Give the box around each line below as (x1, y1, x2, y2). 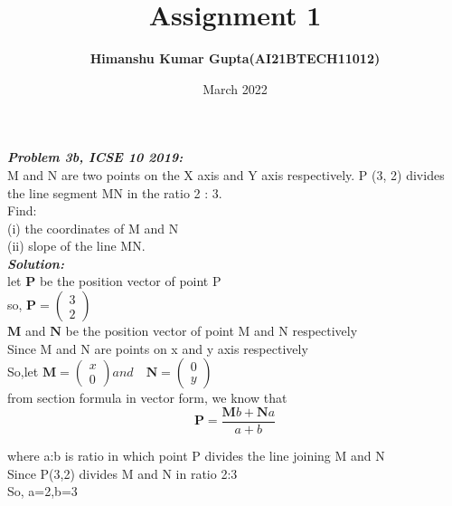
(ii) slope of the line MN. (7, 236, 146, 255)
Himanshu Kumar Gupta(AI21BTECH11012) (89, 49, 381, 68)
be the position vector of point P (39, 272, 221, 291)
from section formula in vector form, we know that (7, 388, 287, 407)
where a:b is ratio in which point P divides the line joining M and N (7, 445, 385, 464)
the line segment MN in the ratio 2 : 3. (7, 183, 222, 202)
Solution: (7, 253, 64, 272)
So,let (7, 362, 39, 381)
